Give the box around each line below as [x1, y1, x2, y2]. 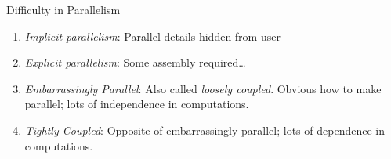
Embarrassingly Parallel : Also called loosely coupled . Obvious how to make [24, 80, 382, 96]
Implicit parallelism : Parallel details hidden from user [24, 27, 281, 44]
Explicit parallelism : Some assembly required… [24, 54, 246, 70]
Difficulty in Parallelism [6, 2, 121, 17]
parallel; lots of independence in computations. [24, 96, 249, 112]
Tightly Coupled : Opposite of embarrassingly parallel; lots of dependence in [24, 121, 385, 138]
